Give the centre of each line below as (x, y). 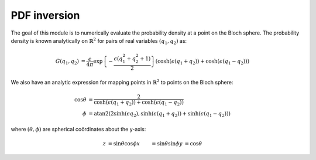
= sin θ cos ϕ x (124, 144)
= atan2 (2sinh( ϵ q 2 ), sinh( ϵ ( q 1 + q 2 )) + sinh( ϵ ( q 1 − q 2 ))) (160, 114)
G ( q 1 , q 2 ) (67, 62)
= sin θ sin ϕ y (167, 144)
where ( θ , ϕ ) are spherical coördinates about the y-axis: (78, 129)
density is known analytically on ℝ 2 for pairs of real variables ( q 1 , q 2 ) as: (99, 41)
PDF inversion (45, 15)
